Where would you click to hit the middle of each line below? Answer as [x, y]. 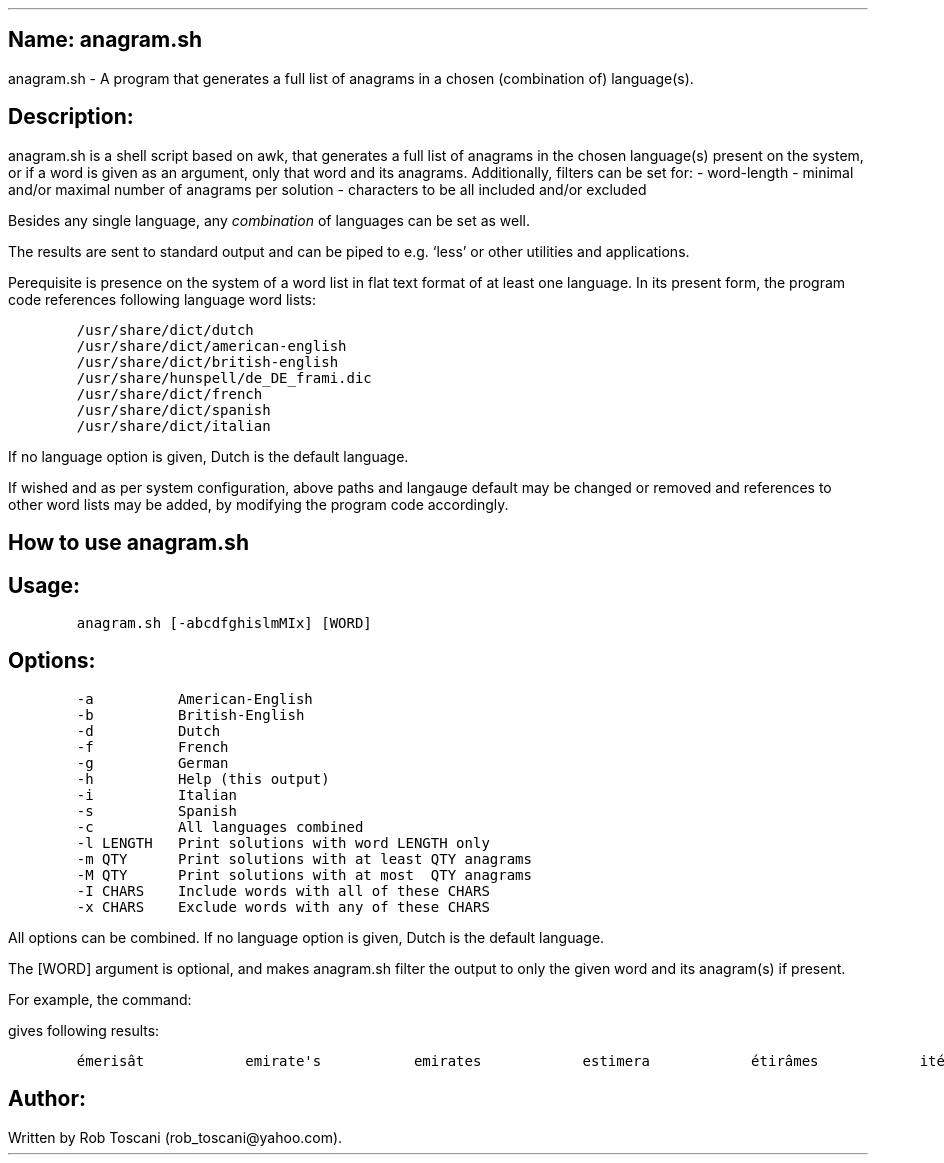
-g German [152, 762]
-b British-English [190, 714]
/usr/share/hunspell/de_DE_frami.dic [224, 377]
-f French [152, 746]
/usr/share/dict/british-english [207, 361]
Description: [71, 117]
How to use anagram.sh [128, 543]
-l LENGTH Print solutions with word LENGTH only [283, 842]
